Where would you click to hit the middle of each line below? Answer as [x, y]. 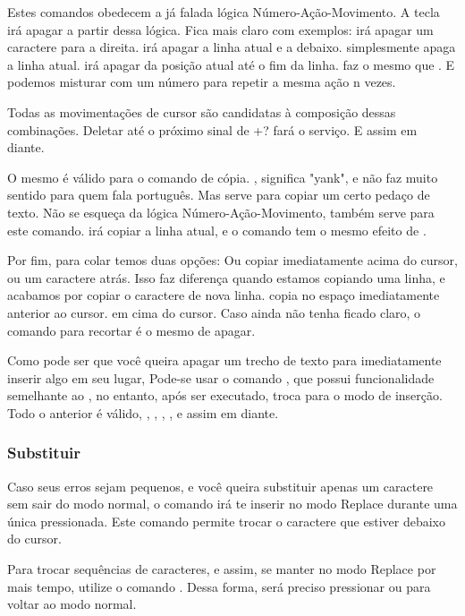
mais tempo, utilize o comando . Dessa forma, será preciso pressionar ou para [219, 586]
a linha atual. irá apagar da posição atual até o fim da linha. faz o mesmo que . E [231, 64]
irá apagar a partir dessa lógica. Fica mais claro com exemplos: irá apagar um [220, 29]
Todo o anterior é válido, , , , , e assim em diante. [143, 412]
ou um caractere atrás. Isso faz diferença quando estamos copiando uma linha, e [226, 277]
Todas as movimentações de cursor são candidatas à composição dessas [202, 111]
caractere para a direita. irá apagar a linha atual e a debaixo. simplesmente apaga [232, 47]
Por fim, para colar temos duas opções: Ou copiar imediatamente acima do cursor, [232, 260]
